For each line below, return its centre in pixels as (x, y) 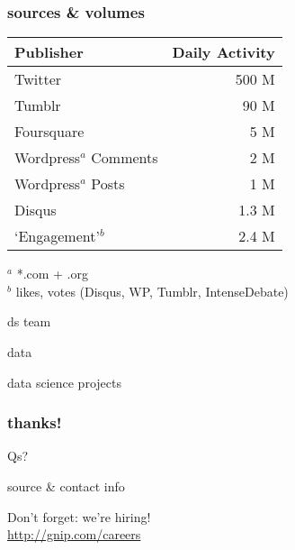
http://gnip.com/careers (74, 534)
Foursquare (49, 132)
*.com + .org (52, 274)
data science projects (64, 382)
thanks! (35, 422)
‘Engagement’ (57, 236)
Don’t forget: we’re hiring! (79, 516)
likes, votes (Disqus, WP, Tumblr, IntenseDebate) (152, 291)
